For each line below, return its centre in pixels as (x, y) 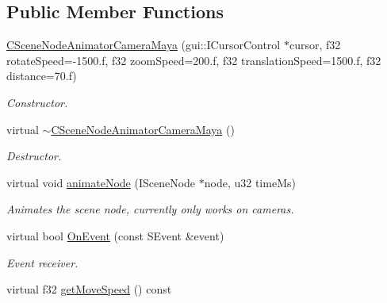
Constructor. (37, 102)
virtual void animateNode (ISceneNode (101, 182)
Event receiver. (42, 262)
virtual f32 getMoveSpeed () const (89, 289)
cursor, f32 (315, 45)
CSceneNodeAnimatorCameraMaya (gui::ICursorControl (144, 45)
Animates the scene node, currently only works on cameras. (150, 209)
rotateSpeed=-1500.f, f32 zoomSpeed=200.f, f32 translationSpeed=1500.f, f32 (194, 60)
